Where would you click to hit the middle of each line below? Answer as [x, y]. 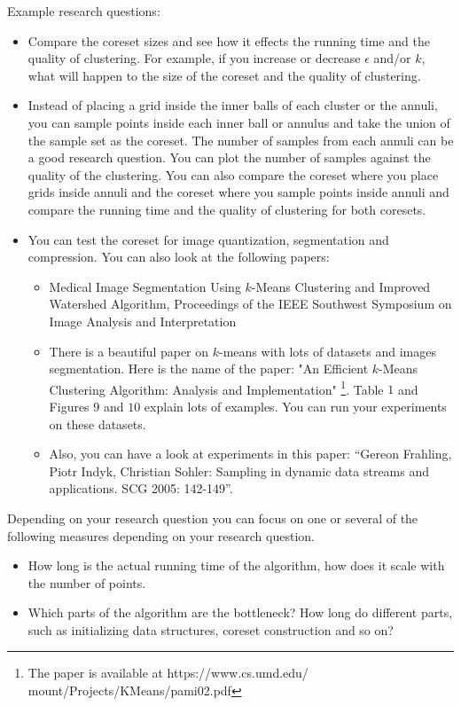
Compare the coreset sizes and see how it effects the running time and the [229, 40]
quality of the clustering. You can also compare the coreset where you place [233, 174]
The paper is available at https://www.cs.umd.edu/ [168, 673]
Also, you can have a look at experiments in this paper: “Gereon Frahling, [250, 454]
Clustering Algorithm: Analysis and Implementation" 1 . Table [216, 388]
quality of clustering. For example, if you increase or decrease [194, 58]
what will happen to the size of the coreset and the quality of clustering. [224, 75]
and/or [392, 58]
